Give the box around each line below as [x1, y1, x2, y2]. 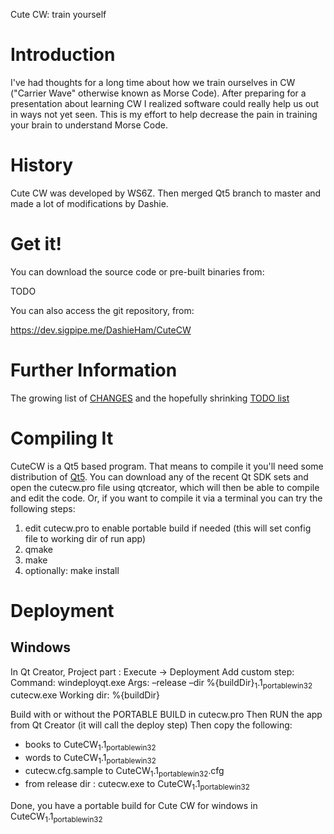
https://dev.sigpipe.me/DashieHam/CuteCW [10, 324, 192, 336]
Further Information [10, 359, 178, 381]
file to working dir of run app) [24, 532, 146, 544]
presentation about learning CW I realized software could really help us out [10, 97, 319, 109]
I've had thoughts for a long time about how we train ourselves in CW [10, 76, 296, 88]
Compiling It [10, 427, 114, 449]
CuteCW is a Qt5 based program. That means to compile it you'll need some [10, 460, 324, 472]
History [10, 154, 74, 177]
